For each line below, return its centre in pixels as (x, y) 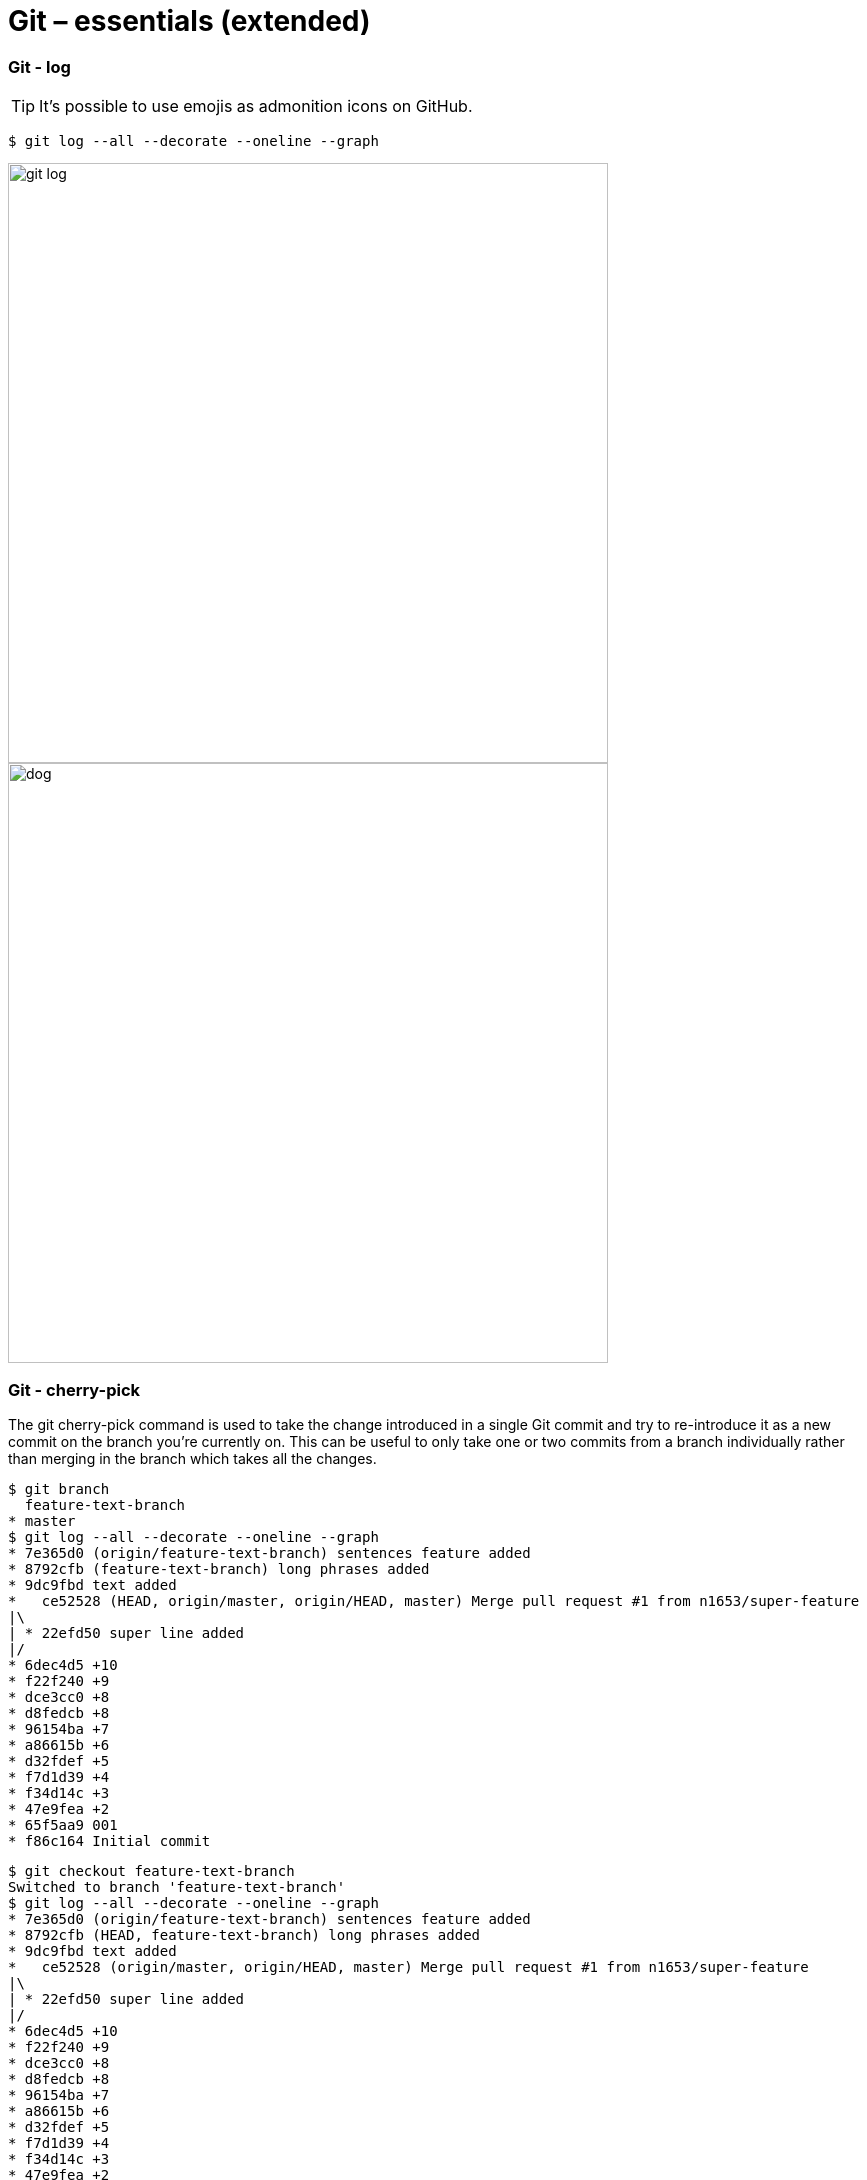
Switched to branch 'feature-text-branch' (177, 1886)
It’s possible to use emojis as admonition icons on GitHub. (256, 106)
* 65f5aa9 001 (63, 1824)
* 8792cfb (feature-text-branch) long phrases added (219, 1568)
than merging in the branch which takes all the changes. (192, 1458)
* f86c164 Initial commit (109, 1840)
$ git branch (59, 1488)
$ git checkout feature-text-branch (151, 1870)
